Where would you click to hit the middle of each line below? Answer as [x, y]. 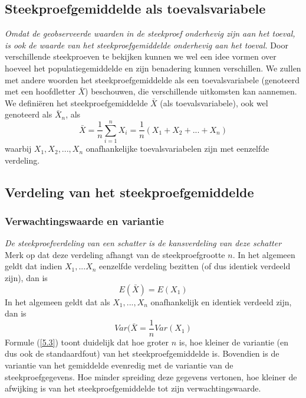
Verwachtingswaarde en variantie [84, 221]
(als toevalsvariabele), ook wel [214, 102]
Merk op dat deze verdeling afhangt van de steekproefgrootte [115, 254]
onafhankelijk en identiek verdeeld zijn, [221, 301]
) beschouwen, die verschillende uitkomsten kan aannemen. [191, 91]
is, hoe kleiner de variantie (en [234, 342]
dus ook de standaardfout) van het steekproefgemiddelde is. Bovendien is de [142, 353]
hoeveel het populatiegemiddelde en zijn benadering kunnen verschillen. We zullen [153, 68]
